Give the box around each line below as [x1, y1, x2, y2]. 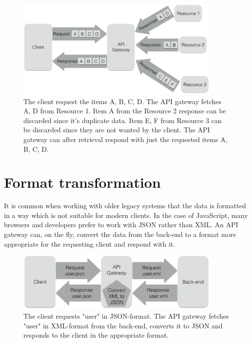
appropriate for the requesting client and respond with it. [4, 238, 175, 249]
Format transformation [4, 172, 161, 192]
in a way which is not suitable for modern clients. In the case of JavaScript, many [4, 210, 248, 220]
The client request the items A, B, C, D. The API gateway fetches [23, 96, 221, 106]
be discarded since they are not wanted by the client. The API [23, 125, 210, 135]
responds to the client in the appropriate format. [23, 330, 169, 340]
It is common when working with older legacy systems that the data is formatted [4, 200, 246, 211]
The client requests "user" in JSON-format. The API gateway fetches [23, 311, 229, 321]
